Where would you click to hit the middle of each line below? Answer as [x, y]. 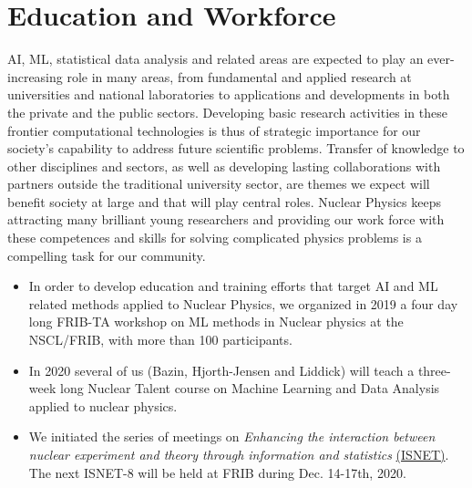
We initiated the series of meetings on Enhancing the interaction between [232, 436]
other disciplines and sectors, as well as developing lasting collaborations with [224, 166]
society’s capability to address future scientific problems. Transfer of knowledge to [236, 148]
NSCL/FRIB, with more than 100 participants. [160, 340]
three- [434, 370]
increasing [35, 76]
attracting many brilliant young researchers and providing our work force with [226, 219]
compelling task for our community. [107, 255]
